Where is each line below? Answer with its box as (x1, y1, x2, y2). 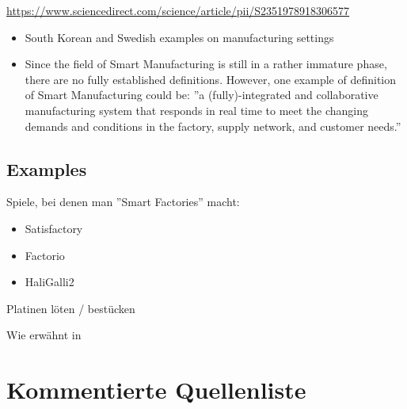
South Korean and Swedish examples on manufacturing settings (25, 29, 334, 45)
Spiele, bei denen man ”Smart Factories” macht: (6, 193, 240, 210)
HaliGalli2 (25, 273, 74, 290)
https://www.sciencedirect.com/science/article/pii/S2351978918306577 (6, 2, 350, 18)
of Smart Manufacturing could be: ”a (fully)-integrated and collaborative (25, 86, 378, 103)
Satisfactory (25, 220, 83, 236)
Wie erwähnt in (6, 327, 82, 343)
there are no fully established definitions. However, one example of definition (25, 71, 396, 87)
